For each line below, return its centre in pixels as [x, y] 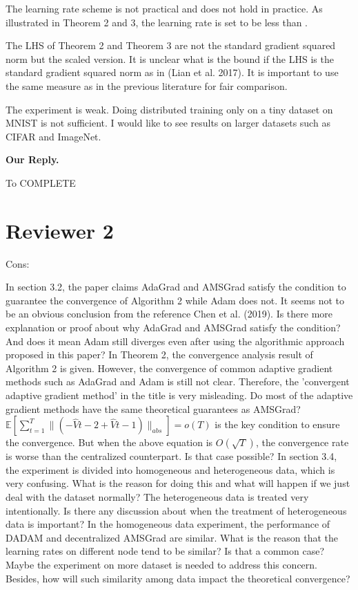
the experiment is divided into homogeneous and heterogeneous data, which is [170, 469]
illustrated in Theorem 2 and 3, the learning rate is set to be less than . [157, 22]
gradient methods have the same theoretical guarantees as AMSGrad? [153, 408]
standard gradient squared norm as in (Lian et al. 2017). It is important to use [172, 72]
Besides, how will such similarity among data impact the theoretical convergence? [178, 578]
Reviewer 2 [60, 230]
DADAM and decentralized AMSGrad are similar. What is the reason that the [172, 537]
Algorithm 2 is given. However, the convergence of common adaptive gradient [169, 368]
